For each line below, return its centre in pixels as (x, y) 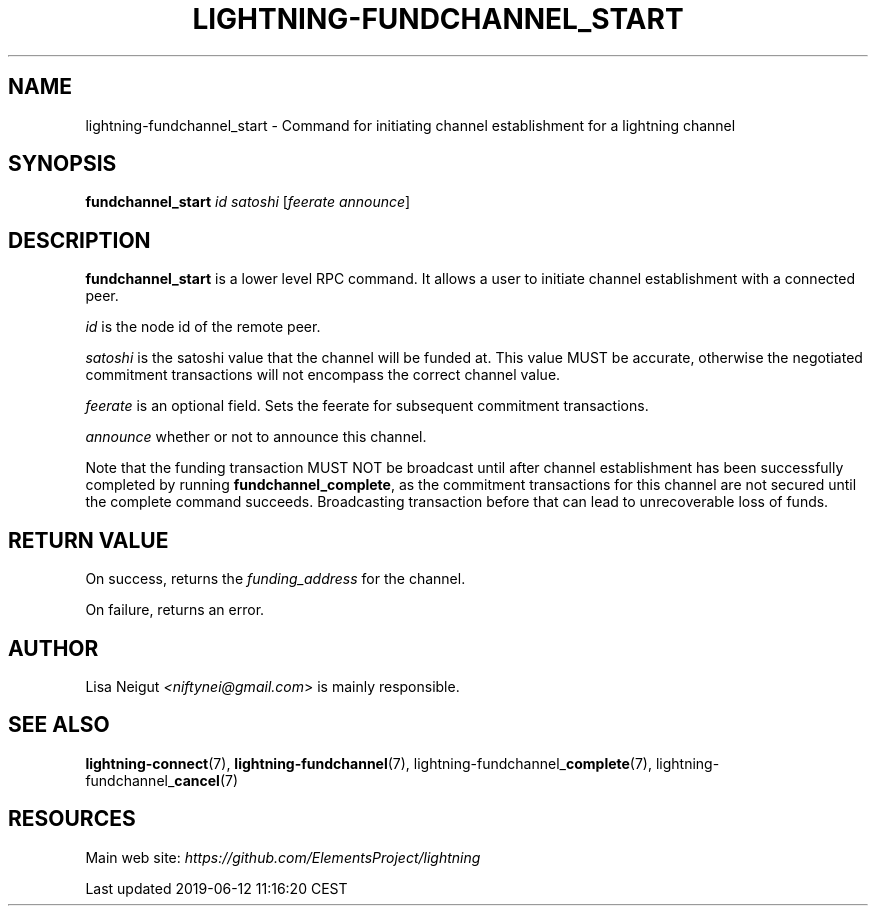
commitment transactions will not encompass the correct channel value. (323, 375)
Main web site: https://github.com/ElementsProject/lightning (283, 857)
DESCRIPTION (79, 240)
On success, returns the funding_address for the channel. (275, 579)
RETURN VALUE (88, 540)
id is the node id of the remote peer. (203, 327)
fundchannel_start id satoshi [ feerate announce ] (248, 202)
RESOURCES (72, 819)
